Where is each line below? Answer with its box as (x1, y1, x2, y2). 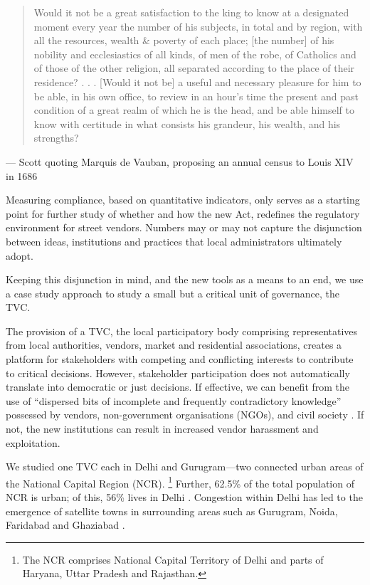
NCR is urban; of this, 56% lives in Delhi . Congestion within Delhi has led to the (6, 490, 363, 505)
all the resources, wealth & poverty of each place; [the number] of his (33, 33, 334, 48)
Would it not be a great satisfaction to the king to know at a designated (33, 5, 349, 19)
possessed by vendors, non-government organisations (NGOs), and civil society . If (6, 407, 364, 422)
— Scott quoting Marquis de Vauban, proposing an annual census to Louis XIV (6, 154, 354, 169)
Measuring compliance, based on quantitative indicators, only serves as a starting (6, 192, 360, 207)
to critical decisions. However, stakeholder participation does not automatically (6, 365, 350, 380)
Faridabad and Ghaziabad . (6, 517, 125, 532)
